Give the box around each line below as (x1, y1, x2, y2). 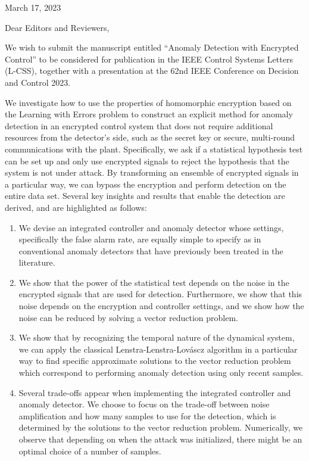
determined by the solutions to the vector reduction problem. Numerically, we (18, 421, 303, 434)
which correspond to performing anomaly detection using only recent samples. (18, 366, 304, 379)
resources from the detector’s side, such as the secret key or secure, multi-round (5, 131, 295, 144)
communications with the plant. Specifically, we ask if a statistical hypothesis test (5, 142, 303, 155)
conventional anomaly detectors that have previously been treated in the (18, 244, 283, 257)
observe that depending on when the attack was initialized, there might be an (18, 433, 302, 445)
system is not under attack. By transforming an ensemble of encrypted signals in (5, 166, 299, 179)
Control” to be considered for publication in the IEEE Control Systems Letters (5, 52, 293, 65)
